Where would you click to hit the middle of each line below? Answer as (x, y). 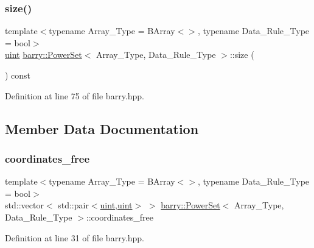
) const (18, 75)
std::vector (24, 205)
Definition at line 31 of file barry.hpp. (75, 237)
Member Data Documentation (102, 128)
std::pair (73, 205)
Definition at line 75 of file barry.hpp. (75, 95)
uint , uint (116, 205)
